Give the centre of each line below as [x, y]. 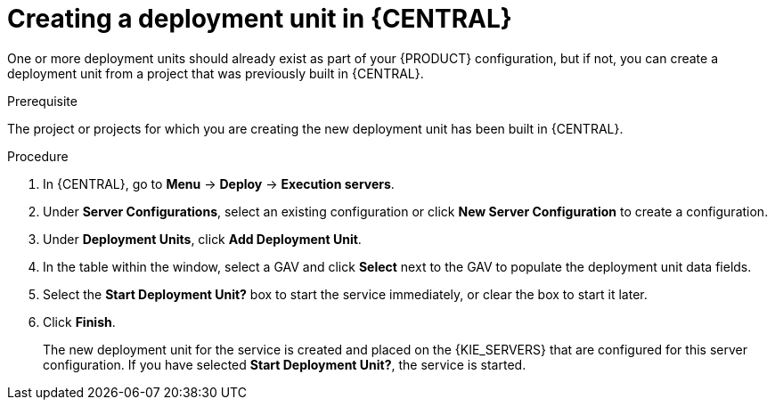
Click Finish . [79, 322]
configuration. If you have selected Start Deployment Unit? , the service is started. [285, 364]
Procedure [38, 156]
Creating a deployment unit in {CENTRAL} [260, 19]
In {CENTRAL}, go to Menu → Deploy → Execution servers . [219, 183]
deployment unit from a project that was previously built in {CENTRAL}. [216, 73]
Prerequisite [42, 101]
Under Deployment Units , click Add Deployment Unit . [202, 239]
